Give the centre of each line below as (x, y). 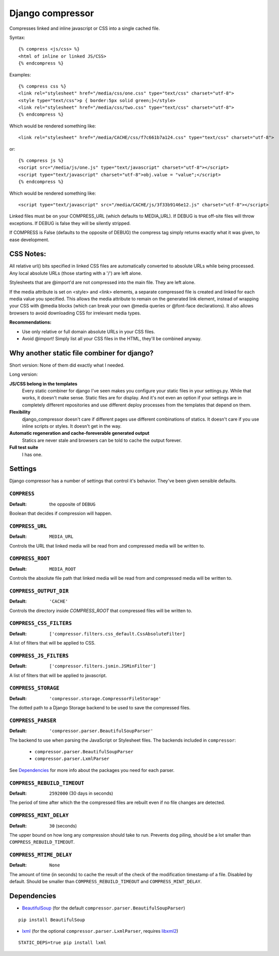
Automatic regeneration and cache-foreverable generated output (79, 433)
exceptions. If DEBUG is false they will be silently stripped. (70, 223)
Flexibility (20, 412)
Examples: (20, 75)
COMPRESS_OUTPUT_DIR (39, 591)
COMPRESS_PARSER (33, 720)
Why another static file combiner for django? (81, 353)
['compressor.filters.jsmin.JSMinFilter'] (103, 666)
